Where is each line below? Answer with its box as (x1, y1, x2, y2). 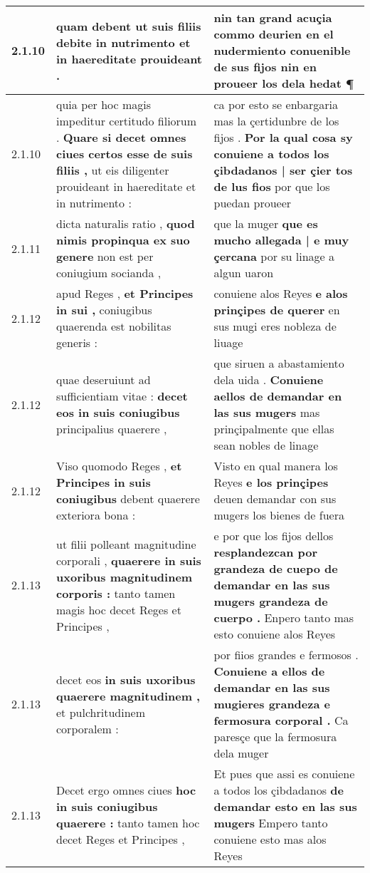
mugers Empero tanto (213, 815, 328, 831)
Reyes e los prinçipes (213, 474, 329, 490)
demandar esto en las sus (213, 798, 357, 815)
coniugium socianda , (56, 264, 162, 281)
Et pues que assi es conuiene (213, 765, 355, 782)
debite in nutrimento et (56, 33, 191, 51)
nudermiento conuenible (213, 42, 351, 58)
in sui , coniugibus (56, 301, 152, 318)
